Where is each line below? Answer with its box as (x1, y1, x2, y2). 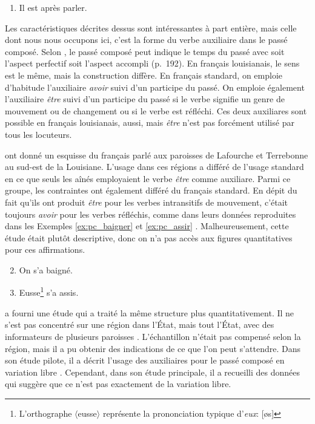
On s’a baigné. (19, 263, 73, 276)
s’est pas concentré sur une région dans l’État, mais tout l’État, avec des (5, 318, 274, 331)
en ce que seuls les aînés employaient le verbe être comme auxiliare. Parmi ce (5, 172, 291, 184)
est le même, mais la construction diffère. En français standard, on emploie (5, 68, 283, 81)
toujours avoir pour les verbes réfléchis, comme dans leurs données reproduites (5, 207, 296, 220)
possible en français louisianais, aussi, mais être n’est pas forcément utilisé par (5, 116, 294, 129)
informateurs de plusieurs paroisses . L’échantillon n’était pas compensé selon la (5, 330, 301, 342)
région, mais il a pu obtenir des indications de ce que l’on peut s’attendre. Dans (5, 342, 300, 354)
